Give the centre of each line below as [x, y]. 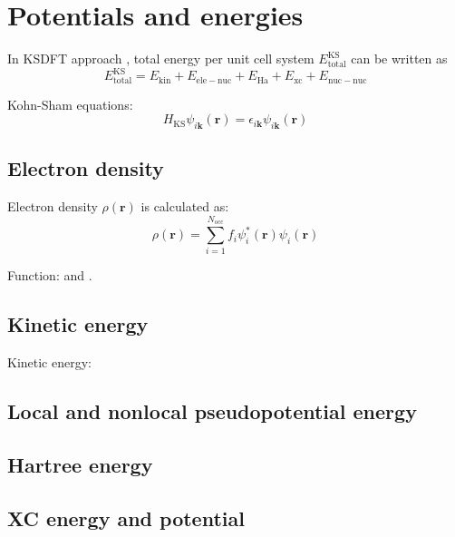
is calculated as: [185, 206]
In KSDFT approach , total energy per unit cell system [161, 59]
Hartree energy [80, 464]
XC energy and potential [126, 517]
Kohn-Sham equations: [70, 104]
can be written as [399, 59]
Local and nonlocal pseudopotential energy [212, 411]
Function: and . [50, 275]
